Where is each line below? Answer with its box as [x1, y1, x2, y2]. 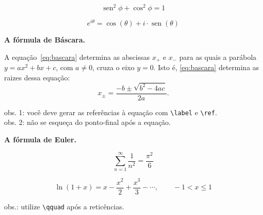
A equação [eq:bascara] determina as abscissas [4, 51, 150, 62]
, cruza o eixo [92, 62, 135, 73]
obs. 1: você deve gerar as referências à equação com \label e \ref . [4, 106, 217, 117]
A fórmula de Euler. [4, 134, 76, 144]
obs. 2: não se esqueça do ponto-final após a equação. [4, 117, 171, 127]
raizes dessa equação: [4, 72, 70, 82]
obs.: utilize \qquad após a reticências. [4, 201, 125, 211]
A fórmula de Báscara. [4, 34, 85, 45]
